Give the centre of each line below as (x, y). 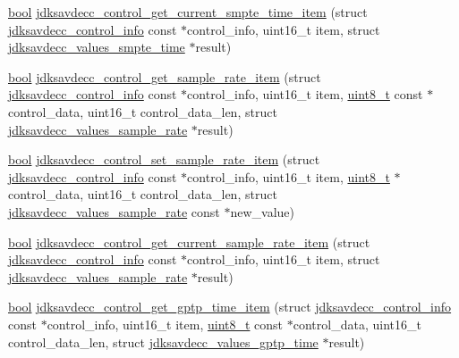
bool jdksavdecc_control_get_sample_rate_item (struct (165, 76)
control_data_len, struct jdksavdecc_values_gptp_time (163, 341)
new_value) (263, 211)
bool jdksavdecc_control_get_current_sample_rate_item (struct (189, 241)
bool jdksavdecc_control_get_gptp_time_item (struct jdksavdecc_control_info (230, 307)
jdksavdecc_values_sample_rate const (114, 211)
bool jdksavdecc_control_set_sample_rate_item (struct (164, 159)
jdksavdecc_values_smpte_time (97, 47)
